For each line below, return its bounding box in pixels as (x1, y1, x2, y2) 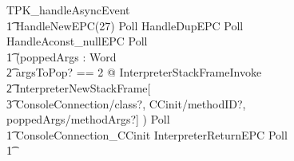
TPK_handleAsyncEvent (6, 2, 130, 18)
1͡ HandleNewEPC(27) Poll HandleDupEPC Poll (6, 17, 244, 33)
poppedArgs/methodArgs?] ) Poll (6, 111, 170, 128)
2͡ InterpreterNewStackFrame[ (6, 79, 151, 96)
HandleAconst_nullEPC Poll (6, 33, 148, 49)
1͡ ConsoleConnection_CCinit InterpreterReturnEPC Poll (6, 126, 288, 143)
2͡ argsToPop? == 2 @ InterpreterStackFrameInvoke (6, 64, 262, 80)
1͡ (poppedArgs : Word (6, 48, 117, 65)
